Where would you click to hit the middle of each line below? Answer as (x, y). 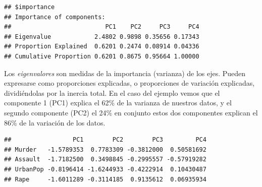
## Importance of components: (55, 17)
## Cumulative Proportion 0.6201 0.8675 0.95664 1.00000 (102, 56)
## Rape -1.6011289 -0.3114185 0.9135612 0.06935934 (105, 179)
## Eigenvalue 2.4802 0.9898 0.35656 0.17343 (102, 37)
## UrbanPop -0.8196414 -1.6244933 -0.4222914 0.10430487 (105, 169)
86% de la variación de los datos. (55, 122)
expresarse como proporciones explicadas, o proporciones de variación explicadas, (129, 83)
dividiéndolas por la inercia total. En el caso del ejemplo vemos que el (112, 92)
